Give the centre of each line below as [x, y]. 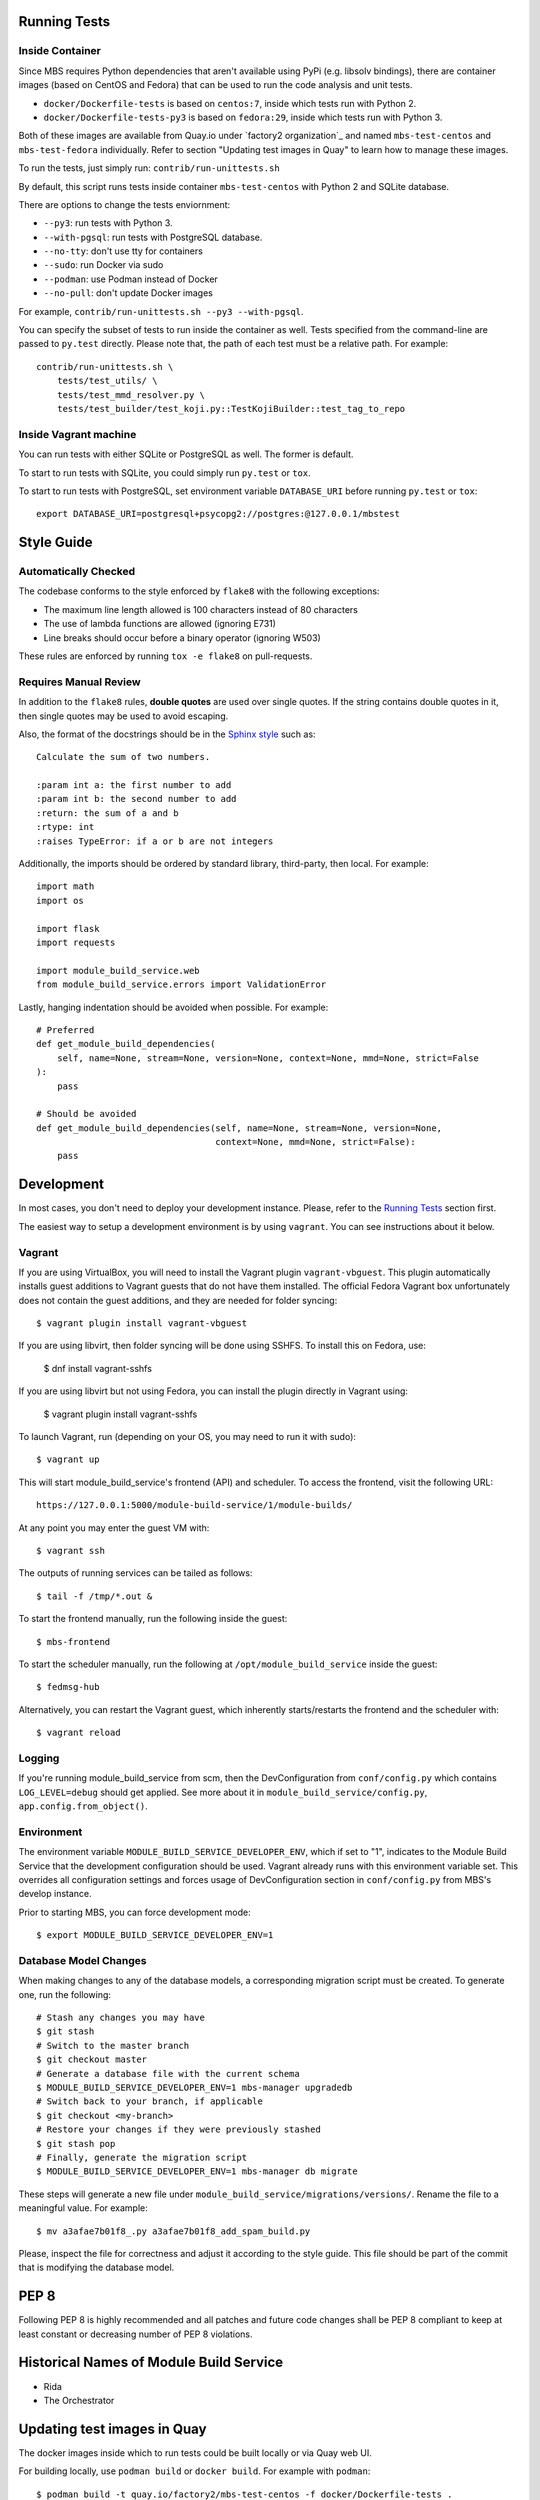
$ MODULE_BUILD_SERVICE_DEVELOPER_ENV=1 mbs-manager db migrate [197, 2171]
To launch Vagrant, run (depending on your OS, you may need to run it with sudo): [187, 1437]
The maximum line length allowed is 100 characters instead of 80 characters [201, 609]
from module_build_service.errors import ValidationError [181, 984]
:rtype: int [65, 827]
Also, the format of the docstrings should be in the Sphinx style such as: [167, 734]
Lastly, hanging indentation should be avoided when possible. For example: [173, 1007]
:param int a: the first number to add [134, 785]
